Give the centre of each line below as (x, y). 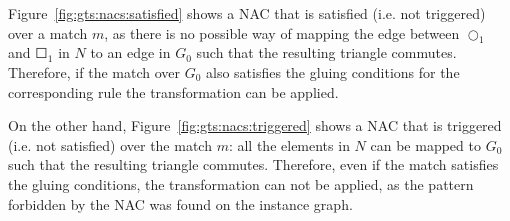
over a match (48, 32)
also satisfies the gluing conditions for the (333, 71)
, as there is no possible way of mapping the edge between (282, 32)
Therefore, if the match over (94, 71)
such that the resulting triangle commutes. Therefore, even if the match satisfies (253, 164)
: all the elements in (289, 144)
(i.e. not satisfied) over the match (110, 144)
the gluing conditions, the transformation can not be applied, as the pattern (241, 183)
